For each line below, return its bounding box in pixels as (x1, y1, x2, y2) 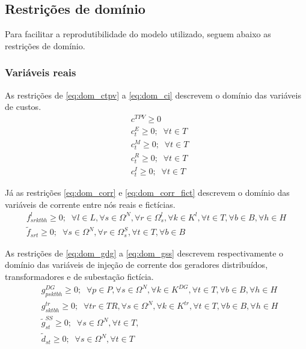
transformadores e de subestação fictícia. (5, 270, 154, 283)
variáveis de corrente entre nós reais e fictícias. (5, 198, 176, 210)
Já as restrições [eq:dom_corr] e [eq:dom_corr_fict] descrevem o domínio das (5, 186, 290, 198)
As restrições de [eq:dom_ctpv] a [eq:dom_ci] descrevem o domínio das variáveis (5, 88, 301, 101)
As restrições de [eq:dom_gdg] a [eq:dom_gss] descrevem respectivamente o (5, 246, 284, 259)
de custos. (5, 100, 41, 113)
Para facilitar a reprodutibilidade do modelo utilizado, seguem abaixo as (5, 28, 271, 40)
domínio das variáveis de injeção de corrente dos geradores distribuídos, (5, 258, 268, 271)
